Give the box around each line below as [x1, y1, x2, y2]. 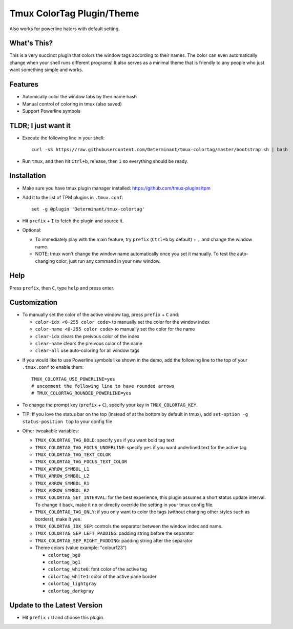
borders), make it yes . [35, 516, 82, 522]
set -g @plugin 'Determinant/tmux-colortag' [31, 206, 145, 212]
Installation [9, 172, 46, 180]
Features [9, 80, 38, 89]
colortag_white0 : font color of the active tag [48, 566, 147, 572]
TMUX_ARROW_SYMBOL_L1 [35, 466, 90, 472]
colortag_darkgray [48, 588, 94, 594]
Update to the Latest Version [9, 601, 102, 610]
